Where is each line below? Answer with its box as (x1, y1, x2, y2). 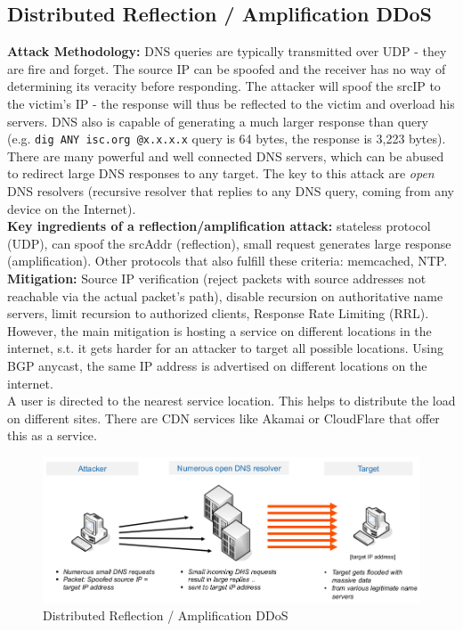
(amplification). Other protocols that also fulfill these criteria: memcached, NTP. (7, 251, 448, 270)
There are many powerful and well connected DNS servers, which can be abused (7, 146, 444, 165)
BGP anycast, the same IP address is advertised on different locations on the (7, 356, 427, 374)
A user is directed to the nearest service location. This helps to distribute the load (7, 391, 456, 410)
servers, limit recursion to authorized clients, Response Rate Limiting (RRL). (7, 304, 429, 323)
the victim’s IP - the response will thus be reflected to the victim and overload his (7, 94, 455, 112)
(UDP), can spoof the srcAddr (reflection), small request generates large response (7, 234, 451, 252)
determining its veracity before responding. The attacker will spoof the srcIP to (7, 77, 441, 95)
